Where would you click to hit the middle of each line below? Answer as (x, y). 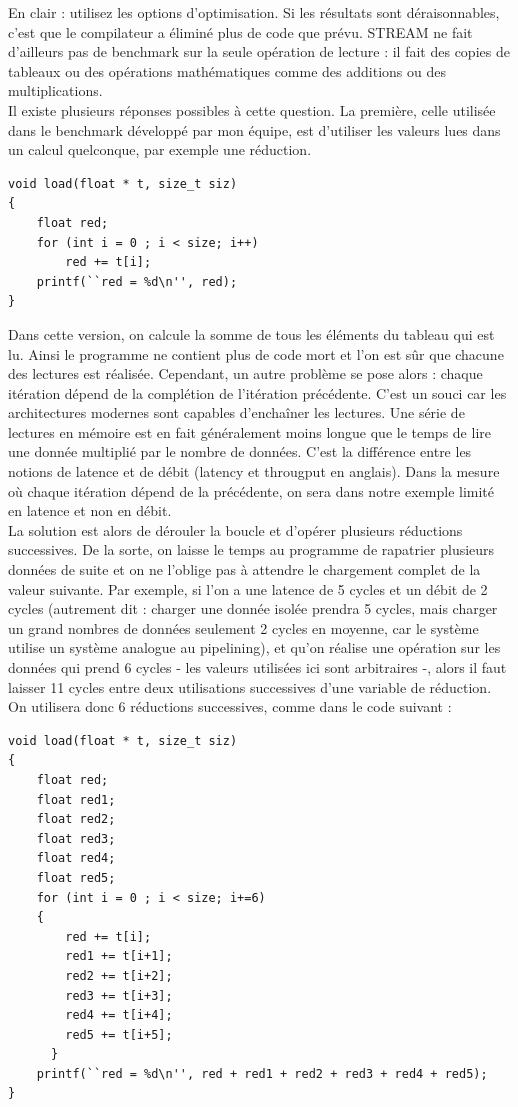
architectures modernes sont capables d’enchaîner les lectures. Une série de (236, 412)
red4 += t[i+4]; (119, 1015)
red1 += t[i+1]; (119, 956)
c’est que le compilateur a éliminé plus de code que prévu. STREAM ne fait (240, 31)
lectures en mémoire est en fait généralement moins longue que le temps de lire (249, 431)
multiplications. (55, 90)
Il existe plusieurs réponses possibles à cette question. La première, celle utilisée (252, 109)
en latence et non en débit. (90, 510)
